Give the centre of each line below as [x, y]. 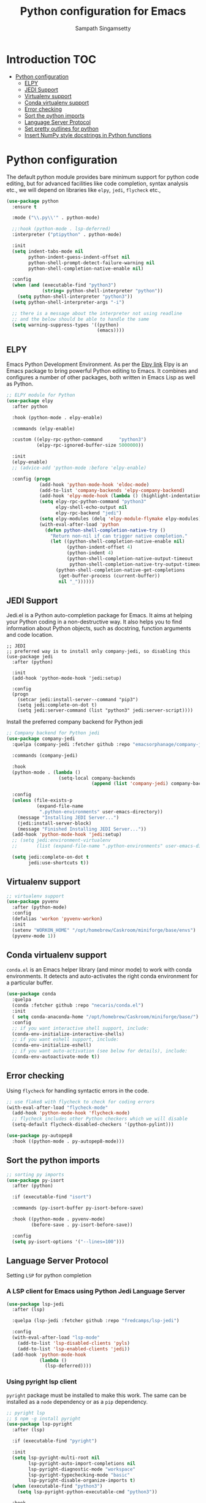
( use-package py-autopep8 [39, 1136]
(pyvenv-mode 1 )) [34, 936]
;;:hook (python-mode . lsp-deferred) [62, 229]
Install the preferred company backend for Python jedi [74, 722]
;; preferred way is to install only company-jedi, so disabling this [98, 652]
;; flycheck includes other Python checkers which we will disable [100, 1119]
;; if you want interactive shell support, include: [81, 1028]
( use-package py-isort [35, 1180]
